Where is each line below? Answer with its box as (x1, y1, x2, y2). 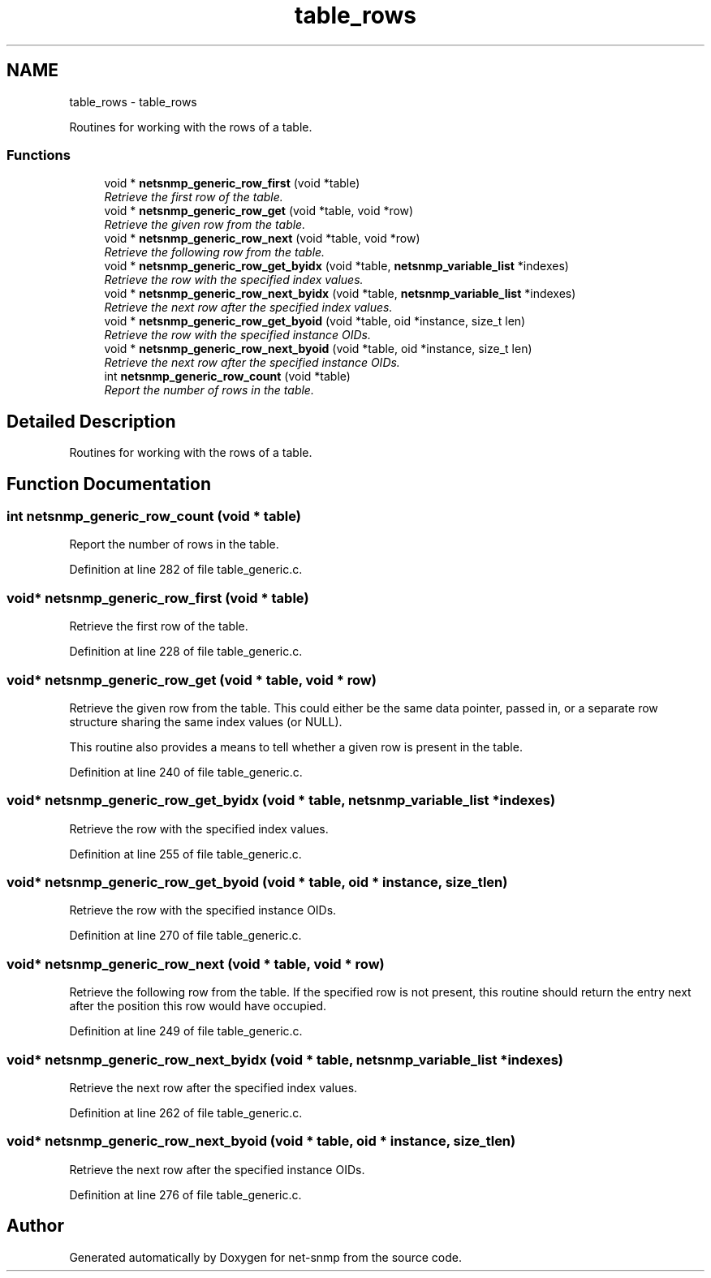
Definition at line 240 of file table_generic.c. (69, 764, 303, 779)
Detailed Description (6, 411, 176, 432)
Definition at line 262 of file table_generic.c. (69, 1105, 303, 1120)
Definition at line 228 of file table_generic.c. (69, 644, 303, 659)
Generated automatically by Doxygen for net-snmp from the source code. (69, 1250, 463, 1264)
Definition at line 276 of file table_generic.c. (69, 1187, 302, 1202)
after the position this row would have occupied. (69, 999, 327, 1013)
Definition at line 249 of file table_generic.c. (69, 1024, 303, 1039)
